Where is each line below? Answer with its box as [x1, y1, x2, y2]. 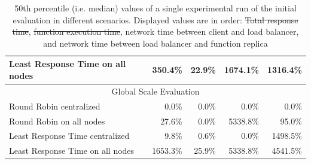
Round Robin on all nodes [9, 114, 105, 127]
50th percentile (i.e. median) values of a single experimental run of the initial [14, 2, 297, 14]
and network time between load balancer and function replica [43, 37, 268, 49]
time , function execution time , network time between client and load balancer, [12, 25, 299, 38]
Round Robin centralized [9, 99, 100, 112]
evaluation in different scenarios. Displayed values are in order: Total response [13, 13, 298, 26]
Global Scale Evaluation [111, 84, 200, 97]
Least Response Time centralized [9, 129, 130, 142]
